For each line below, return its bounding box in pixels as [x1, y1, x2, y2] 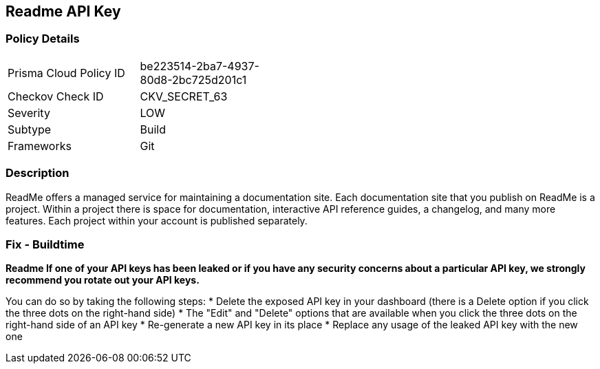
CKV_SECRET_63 [140, 89, 228, 103]
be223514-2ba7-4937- [140, 59, 259, 73]
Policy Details [6, 32, 80, 46]
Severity [8, 105, 50, 120]
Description [6, 166, 69, 180]
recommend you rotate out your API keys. [6, 274, 200, 286]
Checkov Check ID [8, 89, 104, 103]
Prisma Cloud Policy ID [8, 65, 125, 80]
